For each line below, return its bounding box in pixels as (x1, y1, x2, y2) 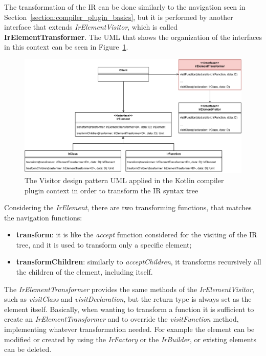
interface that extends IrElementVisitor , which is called (4, 21, 178, 32)
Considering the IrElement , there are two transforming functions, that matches (4, 202, 252, 213)
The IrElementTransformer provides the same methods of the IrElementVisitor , (4, 283, 254, 294)
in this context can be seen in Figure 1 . (4, 41, 128, 52)
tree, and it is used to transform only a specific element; (16, 239, 192, 250)
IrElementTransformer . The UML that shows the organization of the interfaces (4, 31, 262, 42)
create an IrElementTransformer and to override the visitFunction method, (4, 314, 239, 324)
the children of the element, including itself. (16, 266, 153, 277)
